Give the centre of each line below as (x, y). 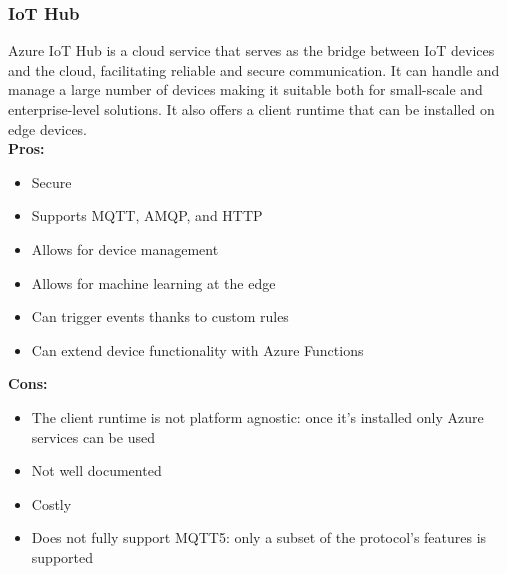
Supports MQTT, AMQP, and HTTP (147, 215)
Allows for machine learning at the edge (153, 282)
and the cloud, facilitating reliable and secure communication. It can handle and (254, 69)
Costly (51, 503)
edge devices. (48, 128)
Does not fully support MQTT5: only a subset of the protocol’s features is (259, 537)
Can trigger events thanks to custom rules (160, 316)
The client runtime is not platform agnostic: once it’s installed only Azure (257, 416)
